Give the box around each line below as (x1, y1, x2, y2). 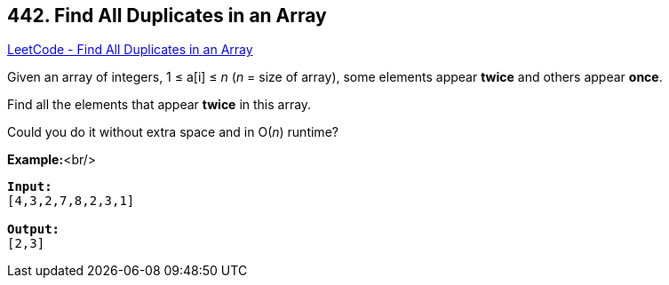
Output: (7, 222, 60, 237)
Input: (7, 179, 52, 194)
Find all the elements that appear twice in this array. (7, 97, 312, 113)
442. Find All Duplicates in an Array (7, 4, 327, 27)
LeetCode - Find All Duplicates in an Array (7, 42, 253, 58)
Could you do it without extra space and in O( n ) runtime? (7, 124, 338, 140)
